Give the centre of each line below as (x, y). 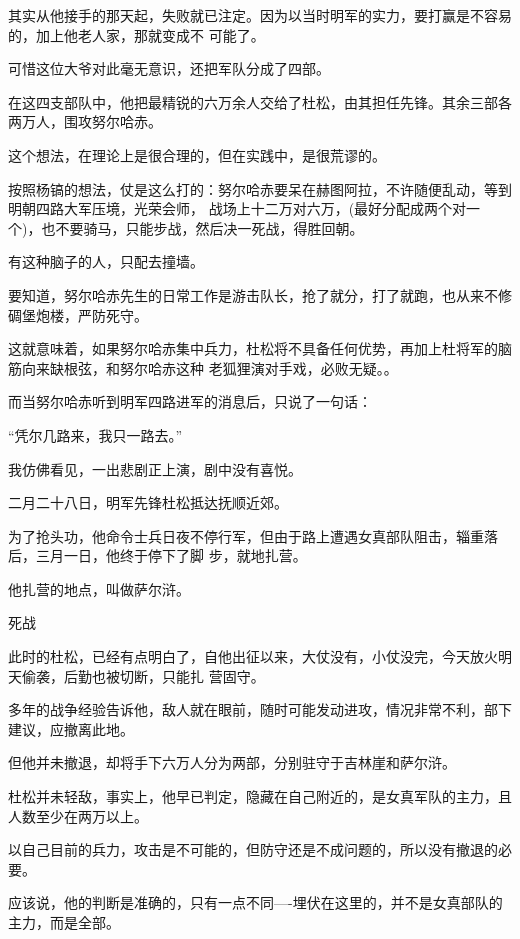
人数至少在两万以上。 (78, 815)
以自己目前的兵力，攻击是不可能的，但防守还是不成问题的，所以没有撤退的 (253, 849)
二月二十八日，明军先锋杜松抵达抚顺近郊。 (148, 502)
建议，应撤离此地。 (71, 728)
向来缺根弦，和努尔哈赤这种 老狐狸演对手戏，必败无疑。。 (209, 367)
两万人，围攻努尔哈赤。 (85, 121)
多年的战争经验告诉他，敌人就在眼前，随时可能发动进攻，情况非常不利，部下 (260, 709)
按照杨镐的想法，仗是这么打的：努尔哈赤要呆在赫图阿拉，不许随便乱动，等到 (260, 188)
